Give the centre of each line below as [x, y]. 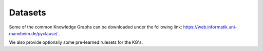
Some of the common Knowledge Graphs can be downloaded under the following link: [95, 27]
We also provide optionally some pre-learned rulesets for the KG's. [76, 42]
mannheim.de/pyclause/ [33, 33]
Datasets [28, 13]
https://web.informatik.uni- [210, 27]
